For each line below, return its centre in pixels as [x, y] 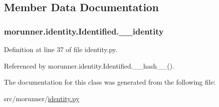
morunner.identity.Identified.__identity [84, 31]
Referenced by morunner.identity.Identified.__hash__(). [89, 65]
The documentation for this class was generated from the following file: [110, 82]
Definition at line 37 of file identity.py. [61, 49]
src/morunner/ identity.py [42, 98]
